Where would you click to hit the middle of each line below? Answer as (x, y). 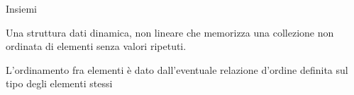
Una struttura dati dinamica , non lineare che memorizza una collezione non (170, 32)
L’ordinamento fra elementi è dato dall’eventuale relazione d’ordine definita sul (177, 69)
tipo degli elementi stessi (59, 83)
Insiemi (22, 8)
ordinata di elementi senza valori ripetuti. (96, 46)
